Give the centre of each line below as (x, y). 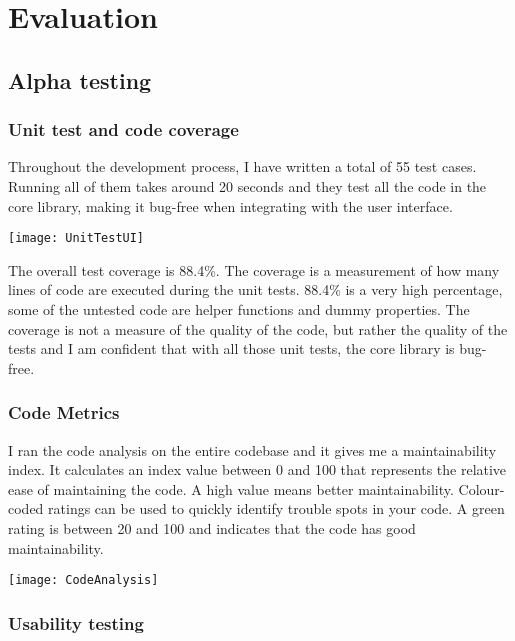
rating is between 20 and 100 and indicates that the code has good (212, 527)
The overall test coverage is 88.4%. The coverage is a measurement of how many (254, 269)
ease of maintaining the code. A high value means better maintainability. (231, 488)
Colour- (481, 488)
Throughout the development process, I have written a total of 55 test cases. (242, 166)
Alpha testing (80, 79)
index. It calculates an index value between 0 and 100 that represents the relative (257, 469)
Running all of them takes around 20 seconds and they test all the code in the (247, 185)
